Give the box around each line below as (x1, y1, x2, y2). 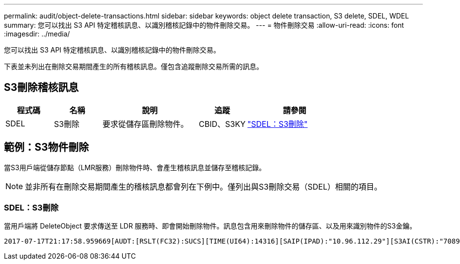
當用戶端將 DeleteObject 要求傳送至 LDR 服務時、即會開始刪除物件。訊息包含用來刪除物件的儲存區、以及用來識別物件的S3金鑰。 (4, 222, 417, 230)
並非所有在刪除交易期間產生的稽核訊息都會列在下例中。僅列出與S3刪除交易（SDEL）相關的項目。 (25, 181, 382, 192)
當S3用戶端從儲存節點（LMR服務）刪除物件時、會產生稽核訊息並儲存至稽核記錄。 (4, 163, 266, 172)
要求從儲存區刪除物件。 (102, 119, 189, 129)
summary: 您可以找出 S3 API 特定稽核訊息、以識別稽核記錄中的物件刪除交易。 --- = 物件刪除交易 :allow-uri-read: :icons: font (4, 21, 404, 29)
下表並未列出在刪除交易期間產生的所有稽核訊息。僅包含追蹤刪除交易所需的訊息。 (4, 62, 263, 70)
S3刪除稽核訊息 (4, 81, 79, 94)
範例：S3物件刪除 (4, 141, 89, 154)
